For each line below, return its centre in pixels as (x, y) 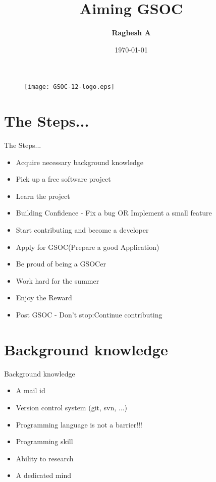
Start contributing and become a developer (82, 230)
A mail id (31, 390)
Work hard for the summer (58, 280)
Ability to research (45, 458)
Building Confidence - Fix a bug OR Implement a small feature (114, 213)
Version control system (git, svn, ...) (71, 407)
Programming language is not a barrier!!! (79, 424)
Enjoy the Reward (44, 298)
